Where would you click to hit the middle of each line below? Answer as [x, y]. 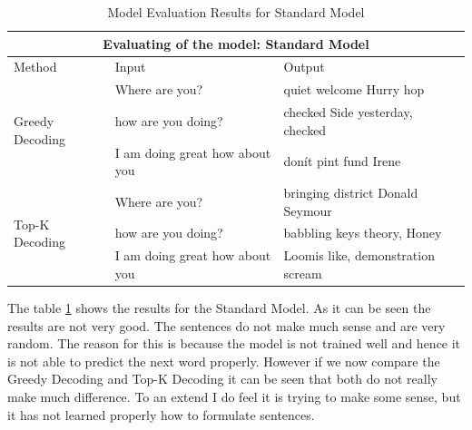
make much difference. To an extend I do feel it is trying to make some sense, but [234, 396]
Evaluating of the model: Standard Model [236, 43]
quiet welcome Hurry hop [354, 89]
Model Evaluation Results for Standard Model [236, 12]
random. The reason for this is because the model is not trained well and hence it [234, 343]
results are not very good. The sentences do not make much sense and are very [226, 325]
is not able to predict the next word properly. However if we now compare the [224, 361]
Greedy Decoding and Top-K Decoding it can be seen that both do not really [222, 379]
